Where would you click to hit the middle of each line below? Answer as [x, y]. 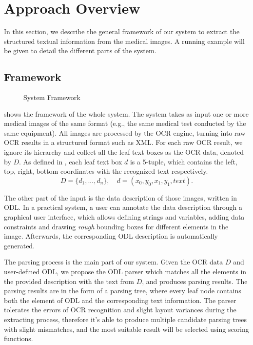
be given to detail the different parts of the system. [80, 51]
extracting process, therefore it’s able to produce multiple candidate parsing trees [126, 319]
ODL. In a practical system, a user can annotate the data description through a [123, 207]
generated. [19, 245]
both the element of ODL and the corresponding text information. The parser [120, 300]
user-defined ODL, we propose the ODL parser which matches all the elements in [125, 272]
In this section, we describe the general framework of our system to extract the [122, 31]
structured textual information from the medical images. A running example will [124, 41]
